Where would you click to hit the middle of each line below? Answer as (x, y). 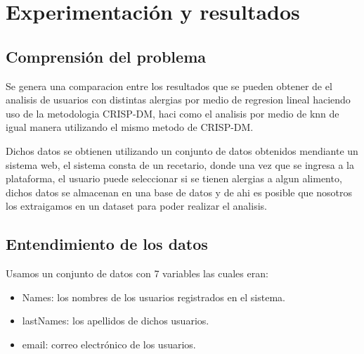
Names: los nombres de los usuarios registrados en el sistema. (154, 297)
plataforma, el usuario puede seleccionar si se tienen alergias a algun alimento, (174, 178)
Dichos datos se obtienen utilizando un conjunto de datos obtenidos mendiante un (182, 150)
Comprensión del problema (106, 56)
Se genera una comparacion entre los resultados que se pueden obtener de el (169, 86)
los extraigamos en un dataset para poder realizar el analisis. (136, 206)
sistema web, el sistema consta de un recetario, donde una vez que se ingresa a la (180, 164)
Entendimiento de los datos (107, 244)
